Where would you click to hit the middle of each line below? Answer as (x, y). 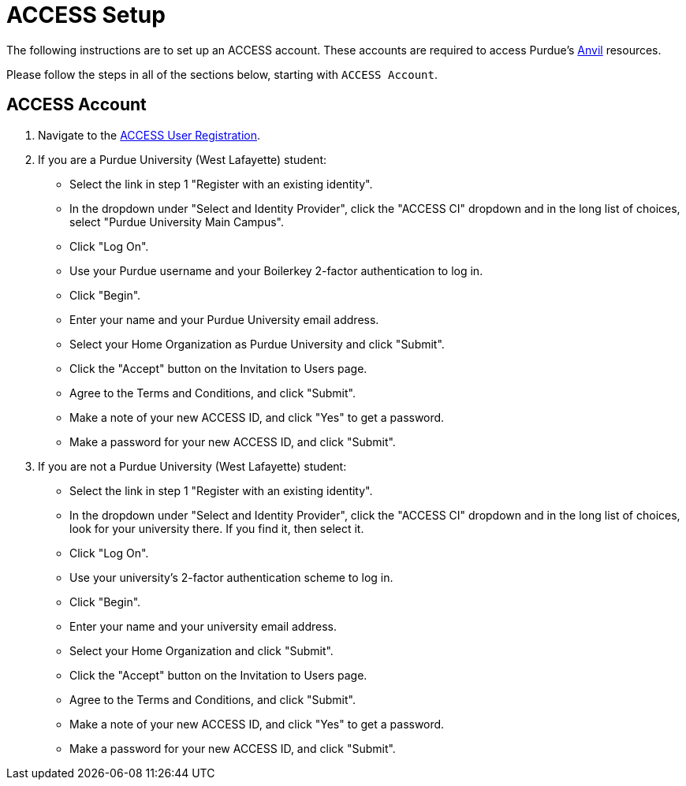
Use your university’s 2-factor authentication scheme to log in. (231, 577)
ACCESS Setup (86, 15)
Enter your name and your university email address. (203, 626)
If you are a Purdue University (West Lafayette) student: (182, 159)
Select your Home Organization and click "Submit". (201, 650)
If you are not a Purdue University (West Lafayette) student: (192, 466)
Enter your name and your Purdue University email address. (224, 319)
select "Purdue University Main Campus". (177, 222)
